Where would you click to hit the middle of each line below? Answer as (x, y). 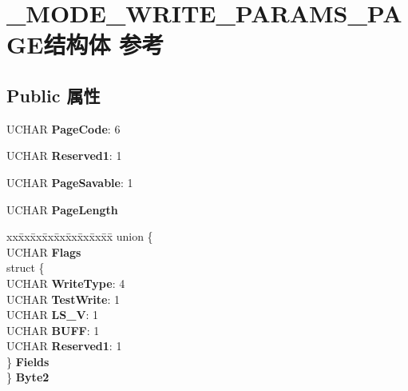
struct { (26, 267)
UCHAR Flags (44, 251)
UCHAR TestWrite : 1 (63, 299)
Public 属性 (53, 95)
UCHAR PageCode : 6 (63, 128)
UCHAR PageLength (62, 209)
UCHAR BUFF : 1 (53, 330)
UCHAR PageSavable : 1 (70, 182)
